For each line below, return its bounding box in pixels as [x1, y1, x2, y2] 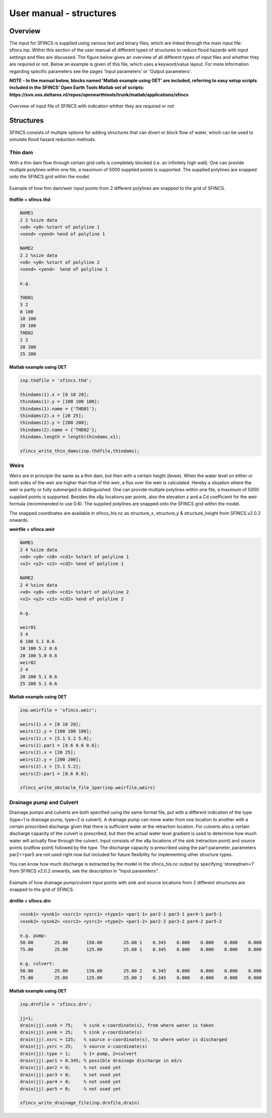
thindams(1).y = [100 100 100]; [20, 399, 100, 405]
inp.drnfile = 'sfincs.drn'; [20, 1001, 92, 1007]
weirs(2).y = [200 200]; [20, 756, 82, 762]
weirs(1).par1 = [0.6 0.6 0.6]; [20, 743, 100, 748]
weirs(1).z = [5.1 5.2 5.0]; [20, 736, 92, 741]
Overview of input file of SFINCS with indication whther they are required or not [9, 103, 174, 109]
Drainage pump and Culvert [9, 799, 79, 806]
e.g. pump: [20, 933, 47, 938]
